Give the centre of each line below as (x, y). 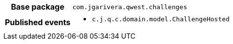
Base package (38, 7)
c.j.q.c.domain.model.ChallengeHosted (161, 19)
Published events (38, 22)
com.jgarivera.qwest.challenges (130, 7)
